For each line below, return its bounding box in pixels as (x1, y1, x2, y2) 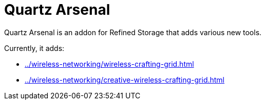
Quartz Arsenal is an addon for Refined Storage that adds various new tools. (4, 28, 262, 37)
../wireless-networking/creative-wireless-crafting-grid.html (25, 75, 224, 84)
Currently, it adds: (4, 43, 65, 53)
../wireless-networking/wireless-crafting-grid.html (25, 59, 194, 68)
